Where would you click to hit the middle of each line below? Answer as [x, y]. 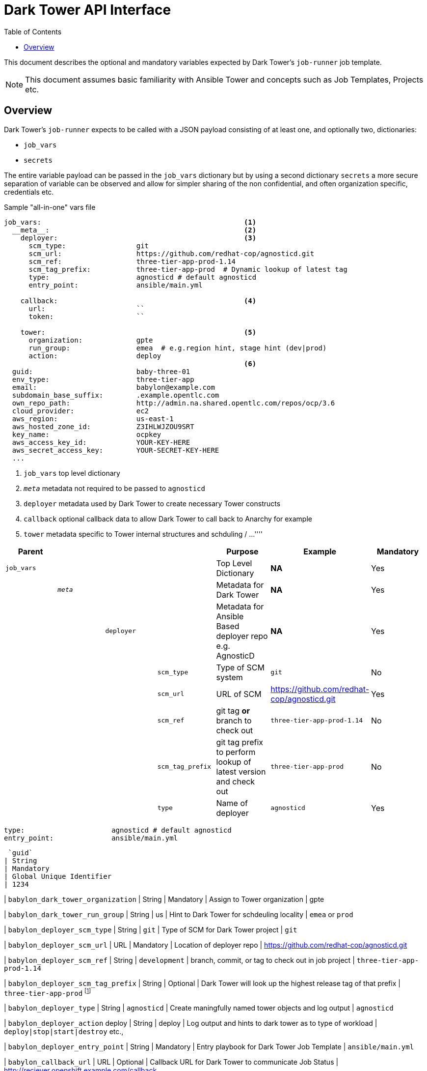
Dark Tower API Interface [88, 10]
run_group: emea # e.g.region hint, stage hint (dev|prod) [178, 348]
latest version [241, 771]
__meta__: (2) [134, 230]
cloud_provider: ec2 [80, 411]
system [229, 677]
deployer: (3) [138, 238]
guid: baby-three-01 [101, 371]
